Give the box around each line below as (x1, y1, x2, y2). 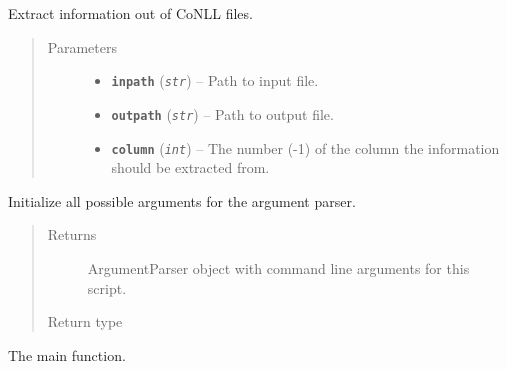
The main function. (8, 344, 126, 365)
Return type (47, 311, 123, 332)
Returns (47, 224, 97, 245)
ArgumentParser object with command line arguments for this (87, 257, 470, 278)
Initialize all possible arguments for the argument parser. (8, 190, 356, 211)
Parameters (47, 36, 117, 57)
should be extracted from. (111, 157, 270, 178)
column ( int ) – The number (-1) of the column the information (111, 137, 500, 158)
